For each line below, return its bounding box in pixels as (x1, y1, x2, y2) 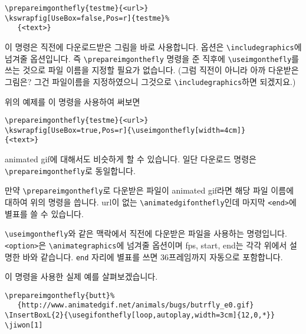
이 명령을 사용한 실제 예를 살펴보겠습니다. (5, 270, 158, 283)
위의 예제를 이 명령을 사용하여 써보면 (5, 95, 140, 107)
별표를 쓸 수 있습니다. (5, 207, 84, 220)
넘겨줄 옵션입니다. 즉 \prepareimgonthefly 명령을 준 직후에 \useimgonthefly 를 (5, 52, 299, 64)
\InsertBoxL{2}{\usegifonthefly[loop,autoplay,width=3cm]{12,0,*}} (5, 311, 275, 320)
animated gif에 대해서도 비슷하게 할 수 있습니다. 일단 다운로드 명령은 (5, 153, 256, 165)
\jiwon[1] (5, 320, 43, 329)
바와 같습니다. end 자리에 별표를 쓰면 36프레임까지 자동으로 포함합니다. (22, 250, 283, 263)
